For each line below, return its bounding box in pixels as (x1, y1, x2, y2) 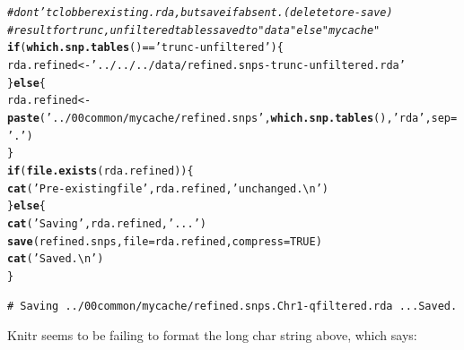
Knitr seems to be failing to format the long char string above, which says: (7, 326, 417, 345)
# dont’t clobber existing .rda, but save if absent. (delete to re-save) (7, 6, 393, 19)
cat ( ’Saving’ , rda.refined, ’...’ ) (7, 217, 206, 230)
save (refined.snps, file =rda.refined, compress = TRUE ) (7, 235, 322, 248)
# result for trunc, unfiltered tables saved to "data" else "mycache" (7, 23, 381, 37)
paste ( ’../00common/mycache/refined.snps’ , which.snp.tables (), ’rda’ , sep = (7, 111, 458, 124)
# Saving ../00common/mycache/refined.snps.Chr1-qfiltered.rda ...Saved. (7, 299, 458, 312)
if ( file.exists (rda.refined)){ (7, 164, 194, 177)
